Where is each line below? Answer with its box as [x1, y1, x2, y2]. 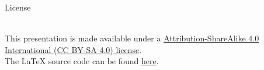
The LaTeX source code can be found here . [5, 55, 159, 67]
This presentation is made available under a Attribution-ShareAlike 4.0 [5, 32, 259, 44]
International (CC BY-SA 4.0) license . [5, 43, 142, 55]
